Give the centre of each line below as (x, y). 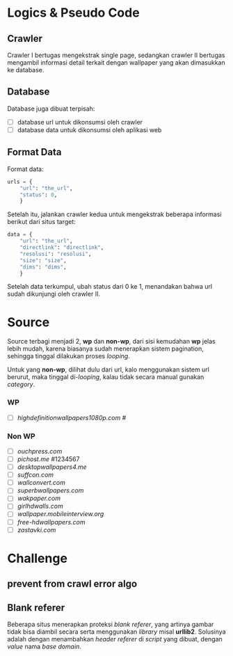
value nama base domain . (45, 647)
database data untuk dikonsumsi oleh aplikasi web (89, 129)
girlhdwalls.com (40, 506)
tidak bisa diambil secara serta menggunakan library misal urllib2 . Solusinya (116, 632)
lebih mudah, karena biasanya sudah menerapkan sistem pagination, (105, 349)
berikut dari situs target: (42, 222)
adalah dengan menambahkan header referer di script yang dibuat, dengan (115, 639)
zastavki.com (37, 529)
